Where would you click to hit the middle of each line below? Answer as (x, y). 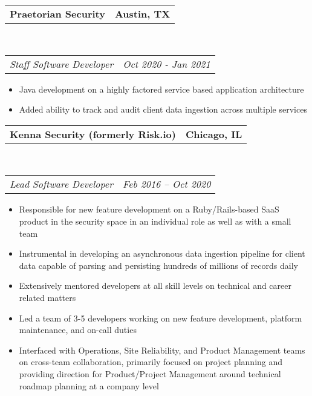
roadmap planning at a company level (89, 385)
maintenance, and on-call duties (78, 330)
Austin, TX (142, 14)
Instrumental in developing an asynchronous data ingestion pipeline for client (162, 253)
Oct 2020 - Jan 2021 (167, 64)
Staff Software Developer (62, 64)
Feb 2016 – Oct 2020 (167, 184)
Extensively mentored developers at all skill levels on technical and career (155, 285)
